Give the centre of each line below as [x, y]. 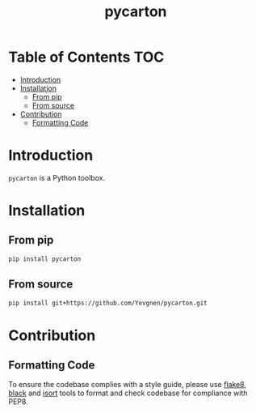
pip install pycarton [45, 259]
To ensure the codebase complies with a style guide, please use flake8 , [127, 385]
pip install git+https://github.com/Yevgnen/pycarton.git [108, 303]
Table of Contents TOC [86, 57]
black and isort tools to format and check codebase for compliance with [128, 393]
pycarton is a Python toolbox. [57, 177]
